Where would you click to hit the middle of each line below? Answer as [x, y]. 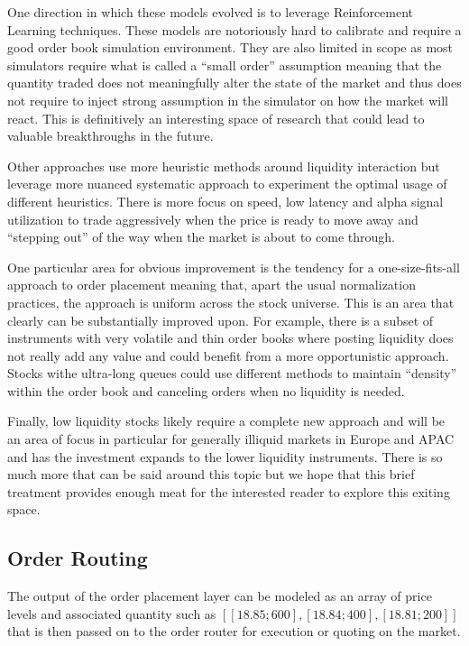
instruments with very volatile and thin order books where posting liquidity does [230, 338]
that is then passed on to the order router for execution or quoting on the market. [234, 631]
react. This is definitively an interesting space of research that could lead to [216, 118]
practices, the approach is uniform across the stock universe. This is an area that [231, 302]
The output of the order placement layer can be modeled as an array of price [220, 596]
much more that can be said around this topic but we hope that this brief [211, 474]
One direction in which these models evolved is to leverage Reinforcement [211, 12]
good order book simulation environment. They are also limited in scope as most [230, 47]
